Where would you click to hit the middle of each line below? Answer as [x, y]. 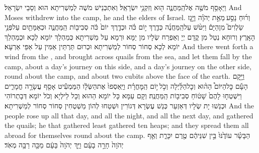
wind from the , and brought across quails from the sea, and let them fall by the [128, 56]
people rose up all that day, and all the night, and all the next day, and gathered [129, 115]
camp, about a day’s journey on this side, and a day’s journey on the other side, [128, 66]
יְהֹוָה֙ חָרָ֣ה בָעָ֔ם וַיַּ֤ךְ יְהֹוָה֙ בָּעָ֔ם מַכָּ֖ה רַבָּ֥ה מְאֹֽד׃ [64, 145]
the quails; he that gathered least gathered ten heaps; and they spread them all [127, 125]
